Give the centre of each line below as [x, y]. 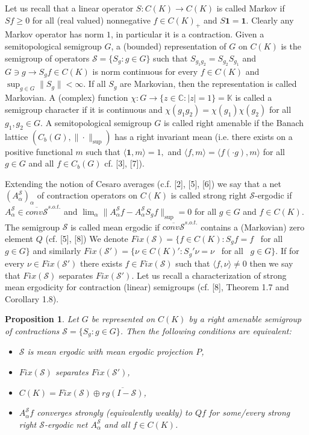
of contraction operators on [87, 195]
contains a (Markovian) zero [253, 227]
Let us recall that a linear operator [69, 8]
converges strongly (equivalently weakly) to [114, 412]
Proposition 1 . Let [42, 319]
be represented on [123, 319]
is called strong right [209, 195]
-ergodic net [66, 424]
